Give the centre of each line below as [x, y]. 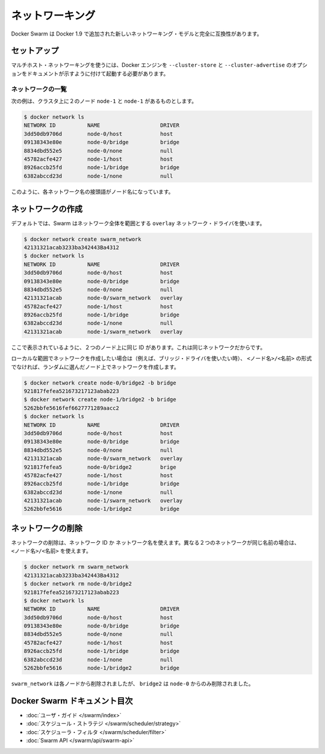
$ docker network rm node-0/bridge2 [78, 584]
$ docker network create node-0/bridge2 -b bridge [100, 383]
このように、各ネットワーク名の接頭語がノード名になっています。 [92, 191]
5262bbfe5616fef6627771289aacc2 [72, 408]
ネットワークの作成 [47, 209]
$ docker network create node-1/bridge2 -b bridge [100, 400]
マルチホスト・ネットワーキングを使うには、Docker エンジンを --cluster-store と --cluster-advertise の [151, 65]
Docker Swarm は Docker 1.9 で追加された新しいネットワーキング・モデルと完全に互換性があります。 [137, 34]
